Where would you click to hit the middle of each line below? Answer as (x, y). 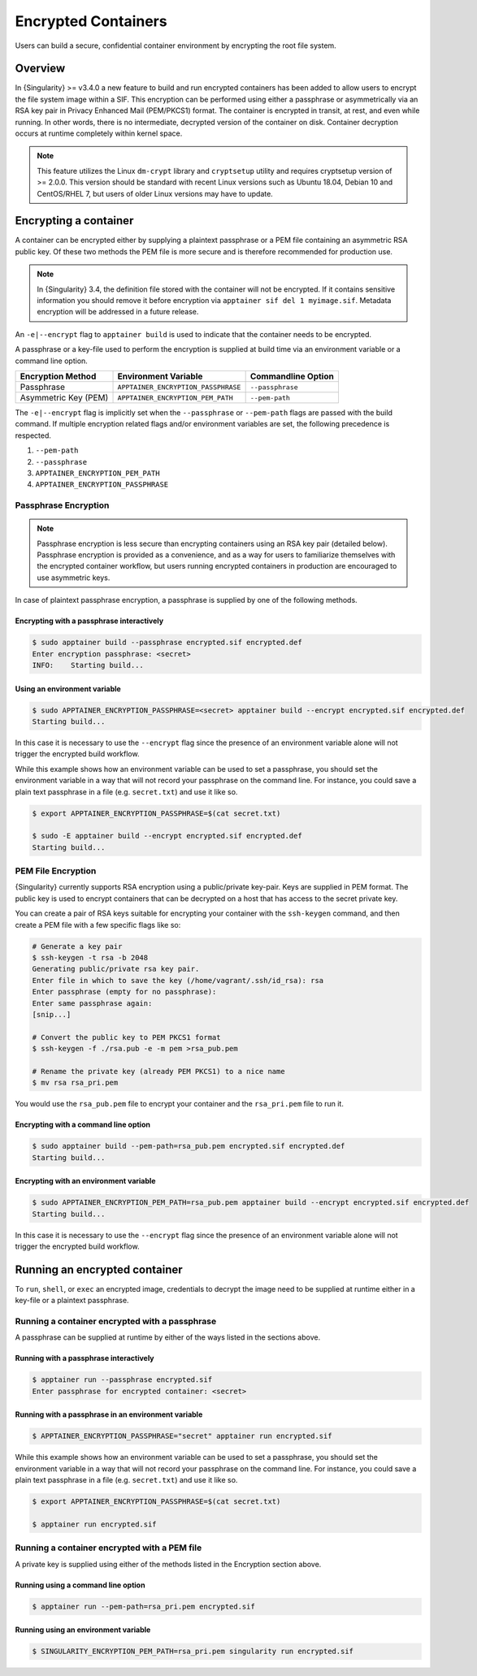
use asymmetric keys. (74, 578)
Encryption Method (58, 376)
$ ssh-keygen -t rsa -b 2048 (90, 957)
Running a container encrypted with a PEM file (108, 1548)
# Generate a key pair (77, 946)
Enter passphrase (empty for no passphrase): (124, 992)
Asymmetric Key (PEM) (64, 398)
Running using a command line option (80, 1585)
